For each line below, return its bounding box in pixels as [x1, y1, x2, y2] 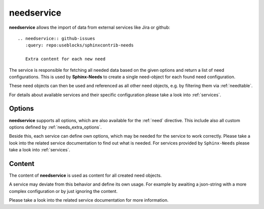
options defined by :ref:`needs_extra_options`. [9, 124, 102, 130]
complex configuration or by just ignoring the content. [9, 188, 118, 194]
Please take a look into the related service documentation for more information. [9, 197, 169, 203]
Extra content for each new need [25, 56, 106, 62]
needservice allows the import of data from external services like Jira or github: [9, 24, 171, 30]
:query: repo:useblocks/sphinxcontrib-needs [25, 42, 134, 48]
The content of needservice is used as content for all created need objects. [9, 172, 162, 178]
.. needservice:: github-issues [18, 36, 95, 41]
